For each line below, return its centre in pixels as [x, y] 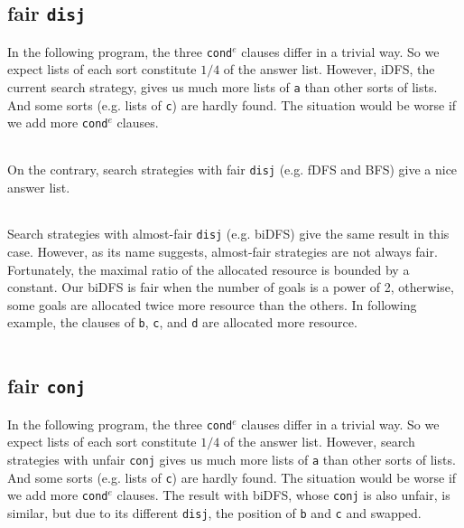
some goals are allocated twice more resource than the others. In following [212, 304]
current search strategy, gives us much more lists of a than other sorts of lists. [223, 87]
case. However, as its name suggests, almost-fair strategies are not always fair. [223, 251]
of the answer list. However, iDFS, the [329, 69]
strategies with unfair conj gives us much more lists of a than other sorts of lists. [232, 459]
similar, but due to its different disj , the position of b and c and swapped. [214, 512]
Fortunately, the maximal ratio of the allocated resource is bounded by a [209, 269]
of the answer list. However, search [319, 442]
